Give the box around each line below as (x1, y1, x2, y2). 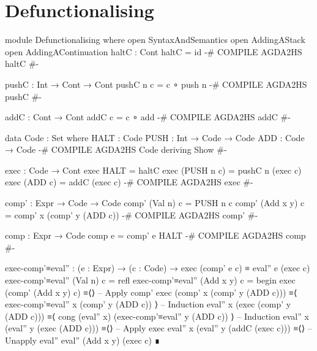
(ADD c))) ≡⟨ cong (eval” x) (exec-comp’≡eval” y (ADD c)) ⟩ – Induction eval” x (5, 309, 309, 322)
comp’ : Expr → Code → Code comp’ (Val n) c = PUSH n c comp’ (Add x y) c (5, 196, 305, 209)
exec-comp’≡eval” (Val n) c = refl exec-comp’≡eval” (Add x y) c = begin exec (5, 274, 296, 287)
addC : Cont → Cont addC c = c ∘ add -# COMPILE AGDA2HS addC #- (5, 110, 291, 123)
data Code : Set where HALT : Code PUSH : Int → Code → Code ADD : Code (5, 131, 305, 144)
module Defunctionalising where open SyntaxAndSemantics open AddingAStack (5, 33, 305, 46)
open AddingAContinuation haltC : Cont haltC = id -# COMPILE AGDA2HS (5, 45, 302, 58)
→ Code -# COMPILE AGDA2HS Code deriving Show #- (5, 143, 227, 156)
